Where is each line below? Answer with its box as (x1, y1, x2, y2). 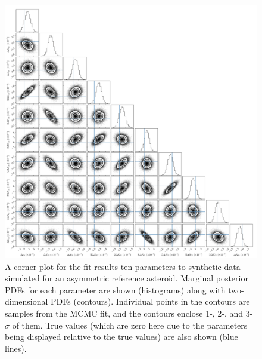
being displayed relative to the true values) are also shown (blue (5, 330, 238, 343)
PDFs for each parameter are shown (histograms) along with (5, 283, 226, 296)
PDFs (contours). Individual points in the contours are (51, 295, 250, 308)
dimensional (5, 295, 48, 308)
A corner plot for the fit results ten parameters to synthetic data (5, 260, 241, 272)
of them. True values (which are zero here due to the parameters (12, 318, 248, 331)
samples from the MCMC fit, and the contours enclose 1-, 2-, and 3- (5, 306, 253, 319)
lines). (5, 342, 27, 354)
